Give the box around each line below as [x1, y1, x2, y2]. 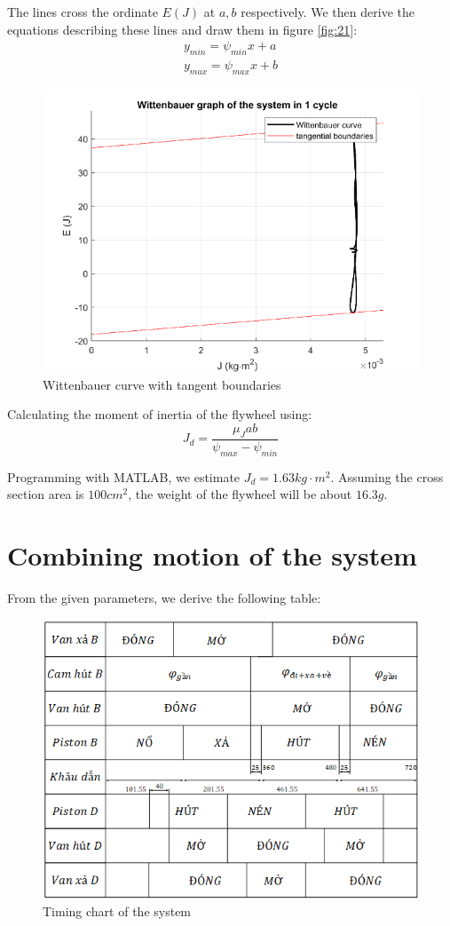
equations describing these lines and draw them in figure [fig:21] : [7, 20, 358, 38]
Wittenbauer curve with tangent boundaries [43, 375, 281, 393]
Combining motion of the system [7, 536, 417, 573]
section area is [7, 485, 84, 503]
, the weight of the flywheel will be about [128, 485, 352, 503]
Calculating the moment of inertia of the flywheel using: [7, 405, 312, 423]
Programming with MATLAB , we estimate [7, 467, 241, 486]
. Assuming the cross [330, 467, 444, 486]
